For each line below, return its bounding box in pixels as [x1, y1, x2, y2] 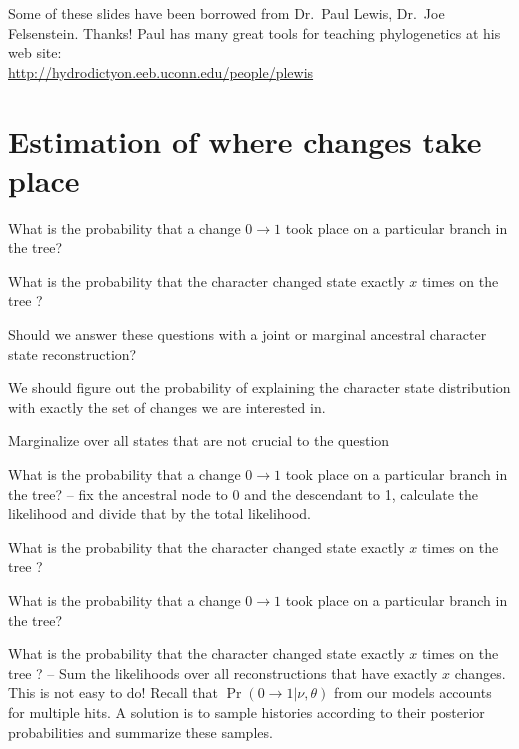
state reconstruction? [8, 343, 137, 364]
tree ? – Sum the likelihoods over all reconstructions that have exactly [8, 662, 438, 683]
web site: [8, 42, 62, 63]
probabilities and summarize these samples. [8, 721, 273, 742]
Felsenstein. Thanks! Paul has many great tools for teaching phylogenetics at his [8, 22, 501, 43]
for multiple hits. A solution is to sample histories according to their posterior [8, 701, 485, 722]
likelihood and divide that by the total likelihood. [8, 503, 312, 524]
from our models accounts [333, 682, 492, 703]
